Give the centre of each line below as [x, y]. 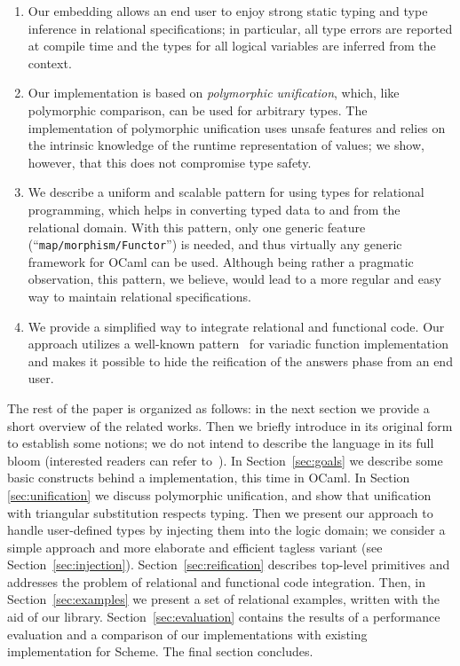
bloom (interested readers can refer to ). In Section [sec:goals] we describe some [225, 460]
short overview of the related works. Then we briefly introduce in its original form [230, 425]
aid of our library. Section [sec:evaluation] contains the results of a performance [224, 617]
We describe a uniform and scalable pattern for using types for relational [226, 192]
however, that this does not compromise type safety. [170, 162]
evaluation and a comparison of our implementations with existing [187, 634]
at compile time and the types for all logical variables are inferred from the [232, 46]
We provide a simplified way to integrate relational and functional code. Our [236, 326]
